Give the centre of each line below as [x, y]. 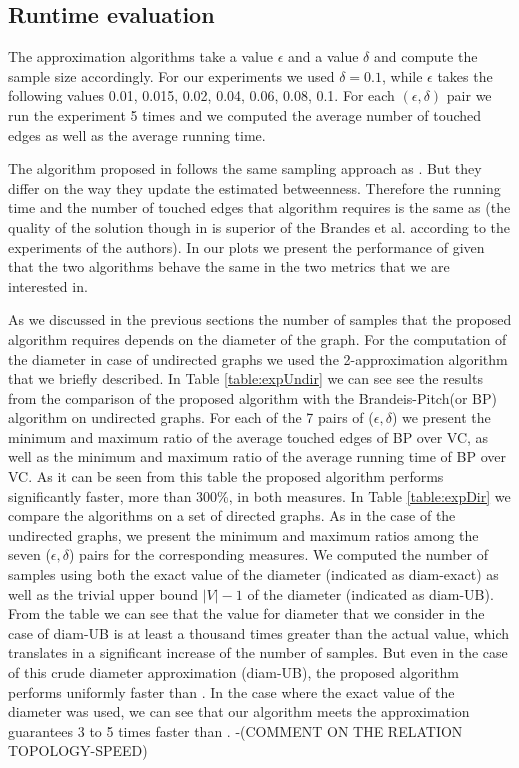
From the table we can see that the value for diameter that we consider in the [246, 613]
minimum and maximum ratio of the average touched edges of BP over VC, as [248, 436]
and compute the [425, 56]
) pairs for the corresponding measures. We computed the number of [278, 554]
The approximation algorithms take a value [140, 56]
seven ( [29, 554]
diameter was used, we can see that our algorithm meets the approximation [239, 711]
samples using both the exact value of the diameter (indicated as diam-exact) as [253, 574]
